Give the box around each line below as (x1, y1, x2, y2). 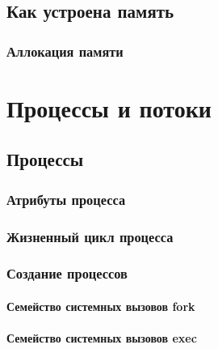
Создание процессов (6, 263, 128, 283)
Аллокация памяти (6, 40, 124, 61)
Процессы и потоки (6, 91, 212, 124)
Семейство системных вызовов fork (6, 297, 195, 314)
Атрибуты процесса (6, 189, 126, 209)
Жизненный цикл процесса (6, 226, 174, 246)
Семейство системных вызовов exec (6, 330, 197, 347)
